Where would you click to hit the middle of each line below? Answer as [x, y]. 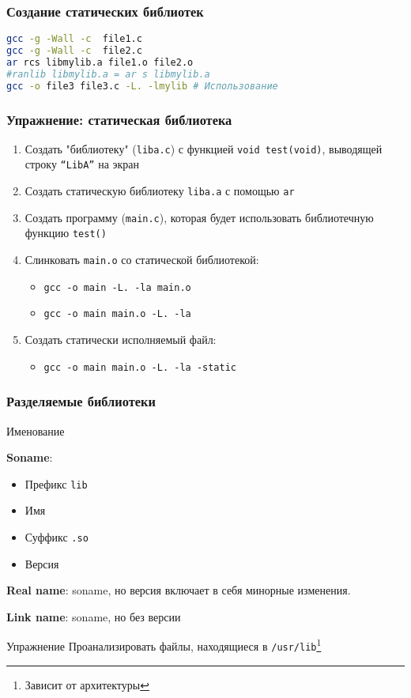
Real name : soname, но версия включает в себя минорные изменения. [179, 590]
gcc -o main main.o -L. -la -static [140, 367]
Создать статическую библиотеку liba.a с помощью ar [160, 191]
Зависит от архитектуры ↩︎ [87, 684]
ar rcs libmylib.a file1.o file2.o [100, 62]
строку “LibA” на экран [82, 164]
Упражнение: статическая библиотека [119, 119]
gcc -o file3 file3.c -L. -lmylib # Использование [142, 86]
